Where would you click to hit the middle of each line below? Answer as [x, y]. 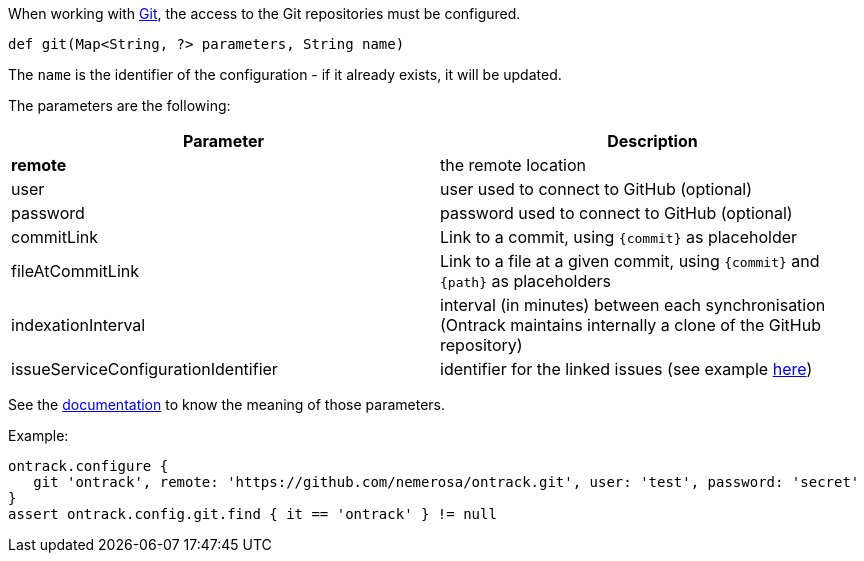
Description [652, 141]
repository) [481, 345]
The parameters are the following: [119, 105]
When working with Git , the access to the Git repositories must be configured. [264, 13]
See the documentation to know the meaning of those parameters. [227, 404]
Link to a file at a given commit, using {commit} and [630, 261]
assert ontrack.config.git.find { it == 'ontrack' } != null [252, 514]
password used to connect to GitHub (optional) [616, 213]
